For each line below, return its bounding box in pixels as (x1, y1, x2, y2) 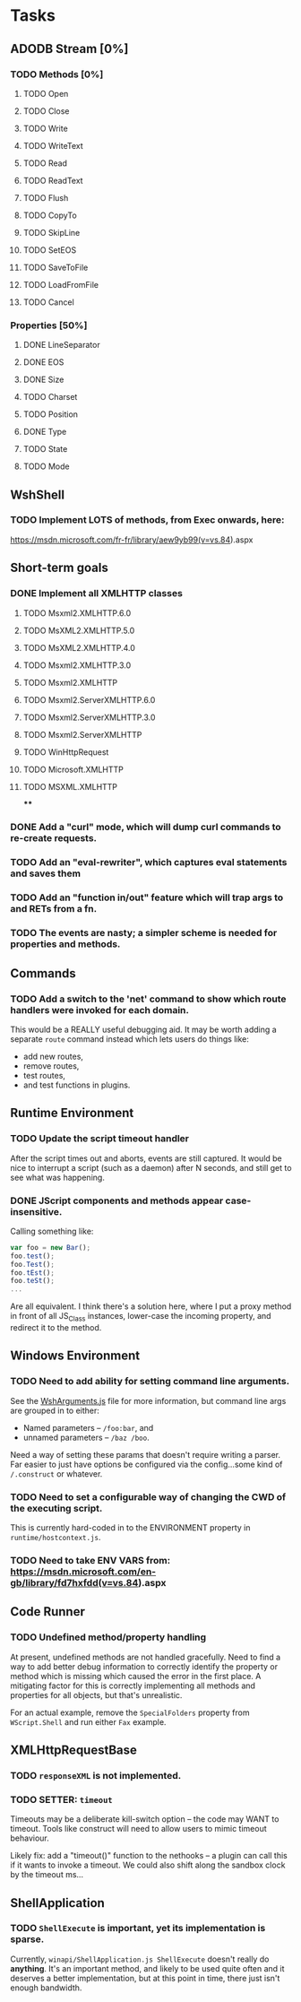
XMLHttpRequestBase (10, 1742, 138, 1757)
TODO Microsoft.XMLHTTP (22, 764, 124, 775)
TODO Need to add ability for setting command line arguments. (10, 1375, 290, 1388)
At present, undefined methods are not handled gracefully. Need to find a (10, 1651, 281, 1662)
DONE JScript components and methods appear (10, 1194, 224, 1207)
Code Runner (10, 1604, 86, 1619)
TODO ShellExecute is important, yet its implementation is (10, 1922, 266, 1935)
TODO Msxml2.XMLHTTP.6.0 (22, 607, 132, 619)
